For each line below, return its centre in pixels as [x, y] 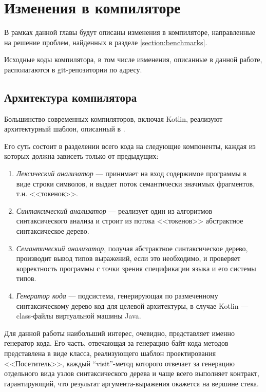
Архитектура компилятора [71, 97]
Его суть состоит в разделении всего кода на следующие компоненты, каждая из [130, 146]
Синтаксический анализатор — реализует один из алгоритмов [114, 210]
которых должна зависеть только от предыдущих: [81, 156]
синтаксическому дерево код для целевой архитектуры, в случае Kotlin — [132, 305]
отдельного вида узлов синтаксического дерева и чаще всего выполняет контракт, [132, 373]
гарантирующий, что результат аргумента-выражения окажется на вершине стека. [131, 383]
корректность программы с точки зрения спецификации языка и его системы [136, 268]
